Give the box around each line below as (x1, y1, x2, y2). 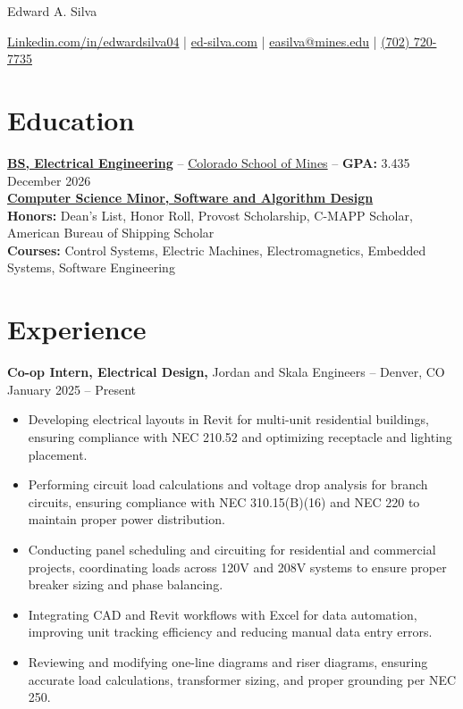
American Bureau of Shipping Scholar (7, 223, 215, 242)
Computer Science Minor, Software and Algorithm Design (7, 188, 374, 207)
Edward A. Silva (7, 2, 97, 20)
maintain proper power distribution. (28, 510, 225, 529)
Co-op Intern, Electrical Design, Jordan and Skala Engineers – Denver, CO (7, 363, 445, 381)
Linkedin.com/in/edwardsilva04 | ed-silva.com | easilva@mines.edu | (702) (7, 31, 410, 50)
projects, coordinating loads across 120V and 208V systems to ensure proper (28, 557, 447, 576)
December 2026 (7, 171, 91, 189)
